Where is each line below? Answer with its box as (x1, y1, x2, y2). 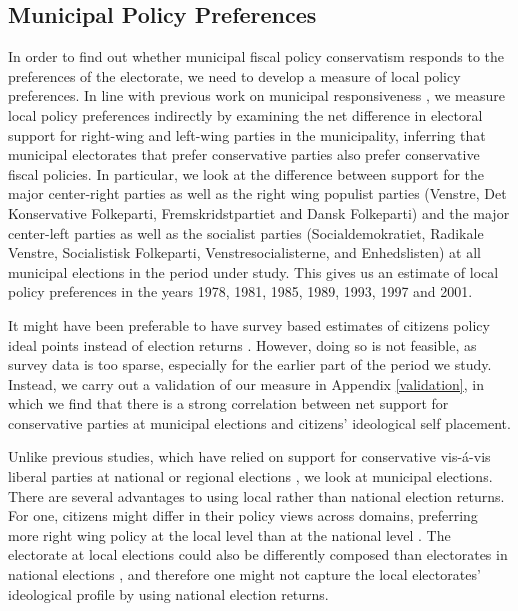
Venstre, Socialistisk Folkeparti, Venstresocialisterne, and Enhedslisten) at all (8, 242, 481, 263)
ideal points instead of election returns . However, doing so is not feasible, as (8, 334, 477, 355)
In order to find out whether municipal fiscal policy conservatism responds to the (8, 46, 505, 67)
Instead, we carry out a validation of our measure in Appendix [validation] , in (8, 373, 484, 394)
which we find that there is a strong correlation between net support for (8, 393, 449, 414)
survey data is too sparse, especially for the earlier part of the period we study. (8, 354, 492, 375)
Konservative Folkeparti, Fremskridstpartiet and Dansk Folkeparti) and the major (8, 202, 510, 223)
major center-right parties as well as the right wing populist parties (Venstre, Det (8, 183, 507, 204)
